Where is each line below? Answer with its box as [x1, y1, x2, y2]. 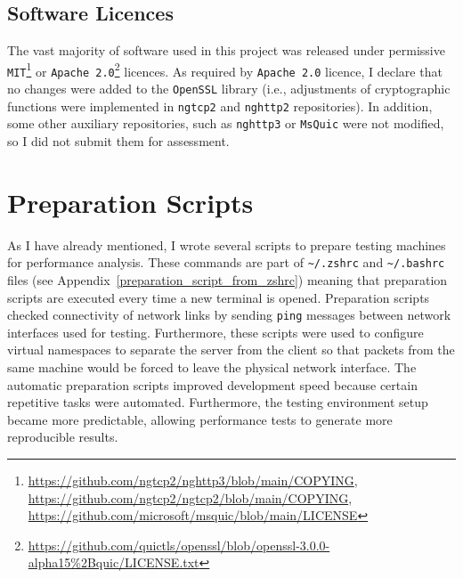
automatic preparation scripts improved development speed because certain [7, 375, 418, 394]
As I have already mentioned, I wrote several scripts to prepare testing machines [7, 235, 446, 254]
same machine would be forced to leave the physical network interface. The [7, 358, 417, 377]
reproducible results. [7, 427, 118, 446]
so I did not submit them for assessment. [7, 132, 230, 151]
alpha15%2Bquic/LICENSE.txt [28, 553, 199, 572]
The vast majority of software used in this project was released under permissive [7, 41, 445, 60]
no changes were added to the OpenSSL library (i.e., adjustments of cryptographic [7, 79, 451, 98]
